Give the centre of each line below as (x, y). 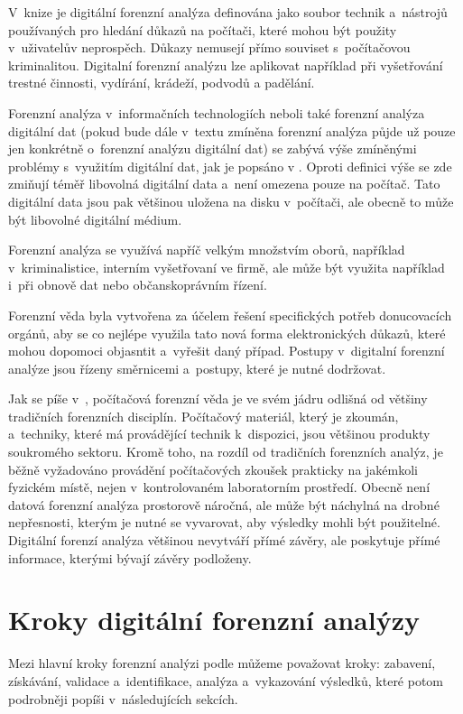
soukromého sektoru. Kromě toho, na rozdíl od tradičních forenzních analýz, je (226, 452)
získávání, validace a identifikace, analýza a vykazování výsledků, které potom (226, 680)
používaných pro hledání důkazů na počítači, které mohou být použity (203, 29)
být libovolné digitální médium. (95, 219)
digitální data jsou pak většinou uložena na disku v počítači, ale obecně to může (231, 201)
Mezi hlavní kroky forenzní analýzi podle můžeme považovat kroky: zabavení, (222, 663)
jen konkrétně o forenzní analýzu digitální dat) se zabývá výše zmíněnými (213, 148)
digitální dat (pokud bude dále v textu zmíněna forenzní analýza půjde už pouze (232, 130)
